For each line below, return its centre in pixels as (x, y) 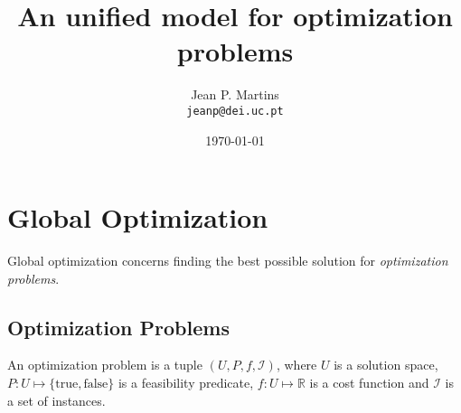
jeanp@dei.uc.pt (235, 111)
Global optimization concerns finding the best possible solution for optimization (228, 261)
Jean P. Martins (235, 94)
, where (296, 365)
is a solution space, (386, 365)
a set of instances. (56, 400)
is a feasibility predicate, (186, 383)
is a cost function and (369, 383)
